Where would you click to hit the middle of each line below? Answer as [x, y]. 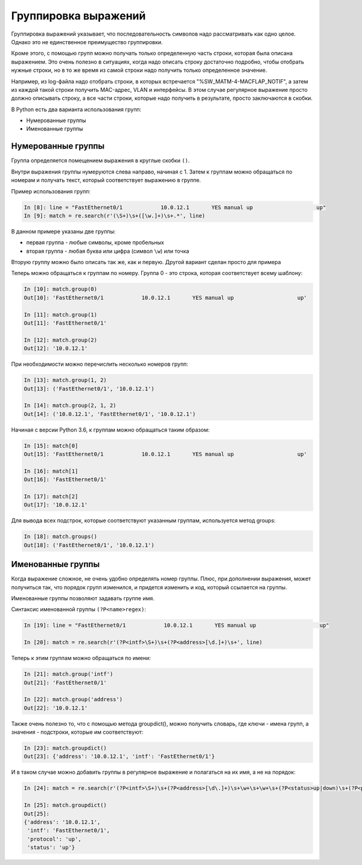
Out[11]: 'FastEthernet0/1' [65, 323]
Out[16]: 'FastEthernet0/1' [65, 480]
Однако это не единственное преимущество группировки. [87, 42]
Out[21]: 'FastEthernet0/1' [65, 682]
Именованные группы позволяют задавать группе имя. [83, 598]
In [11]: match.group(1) [61, 315]
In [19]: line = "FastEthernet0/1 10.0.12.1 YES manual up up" [176, 625]
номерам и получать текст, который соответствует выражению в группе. [106, 180]
